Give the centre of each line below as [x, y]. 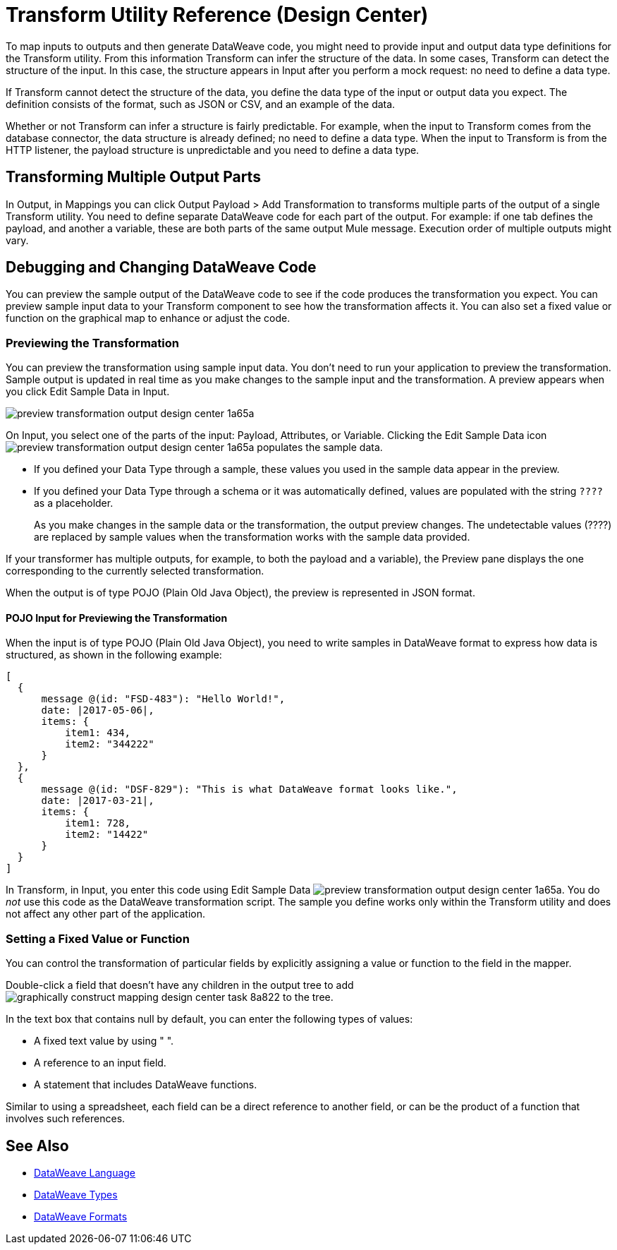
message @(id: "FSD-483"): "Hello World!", [163, 699]
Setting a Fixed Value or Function [98, 938]
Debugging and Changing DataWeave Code [161, 268]
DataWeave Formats [81, 1216]
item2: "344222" [110, 744]
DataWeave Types [76, 1195]
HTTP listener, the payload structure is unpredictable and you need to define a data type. [213, 150]
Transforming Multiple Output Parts [133, 177]
